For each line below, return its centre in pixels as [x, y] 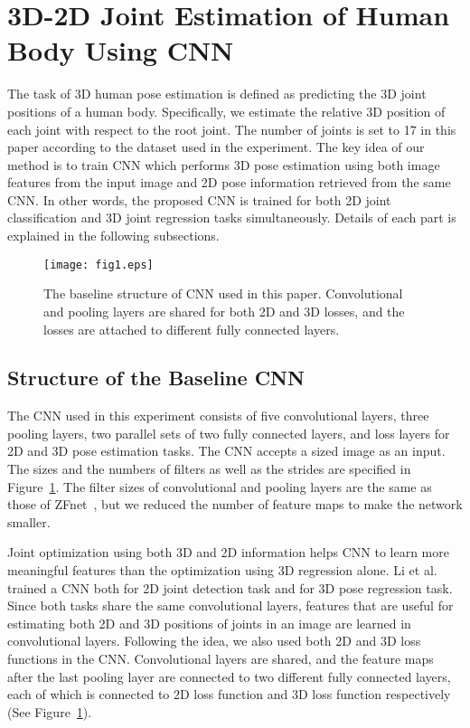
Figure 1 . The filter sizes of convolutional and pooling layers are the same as [220, 486]
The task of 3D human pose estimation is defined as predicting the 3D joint [217, 94]
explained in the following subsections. [113, 236]
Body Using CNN [121, 50]
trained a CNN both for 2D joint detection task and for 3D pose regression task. [230, 587]
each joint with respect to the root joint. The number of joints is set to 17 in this [232, 129]
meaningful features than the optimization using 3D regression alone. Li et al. [222, 570]
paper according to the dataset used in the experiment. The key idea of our [216, 147]
